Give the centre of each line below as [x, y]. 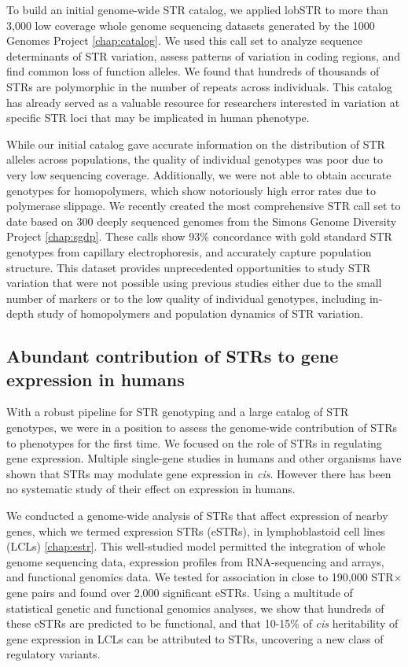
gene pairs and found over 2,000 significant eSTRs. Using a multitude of [180, 592]
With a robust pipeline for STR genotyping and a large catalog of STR [178, 412]
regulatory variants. [53, 654]
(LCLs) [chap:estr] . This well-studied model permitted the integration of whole [196, 546]
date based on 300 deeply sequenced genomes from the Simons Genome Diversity [202, 221]
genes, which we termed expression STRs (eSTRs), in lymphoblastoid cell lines [196, 531]
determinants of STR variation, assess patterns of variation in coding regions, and [204, 55]
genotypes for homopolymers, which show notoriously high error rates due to [191, 190]
